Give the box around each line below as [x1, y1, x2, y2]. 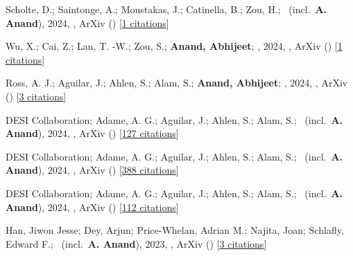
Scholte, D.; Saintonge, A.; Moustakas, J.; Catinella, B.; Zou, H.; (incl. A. [6, 2, 327, 16]
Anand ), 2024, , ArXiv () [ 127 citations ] [6, 126, 179, 140]
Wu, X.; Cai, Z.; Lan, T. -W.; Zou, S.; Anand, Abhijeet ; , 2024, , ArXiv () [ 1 [6, 39, 343, 53]
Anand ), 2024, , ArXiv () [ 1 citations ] [6, 15, 169, 30]
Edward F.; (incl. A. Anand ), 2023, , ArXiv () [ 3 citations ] [6, 236, 267, 250]
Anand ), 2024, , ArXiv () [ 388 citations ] [6, 163, 179, 177]
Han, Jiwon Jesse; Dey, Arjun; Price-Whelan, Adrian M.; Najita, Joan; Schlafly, [6, 223, 344, 237]
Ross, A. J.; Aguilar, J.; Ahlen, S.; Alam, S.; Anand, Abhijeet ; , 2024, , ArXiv [6, 75, 348, 90]
